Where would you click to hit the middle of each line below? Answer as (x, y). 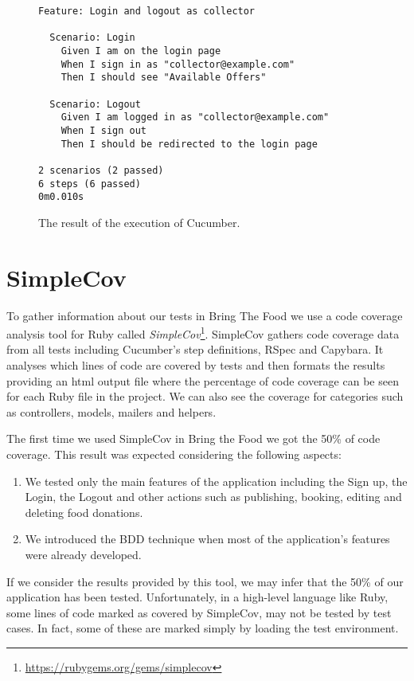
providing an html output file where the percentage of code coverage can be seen (203, 380)
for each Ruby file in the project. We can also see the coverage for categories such (205, 396)
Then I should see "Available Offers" (164, 78)
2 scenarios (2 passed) (101, 170)
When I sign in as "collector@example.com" (178, 64)
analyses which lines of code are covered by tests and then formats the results (196, 365)
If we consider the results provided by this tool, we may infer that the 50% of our (205, 581)
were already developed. (83, 554)
